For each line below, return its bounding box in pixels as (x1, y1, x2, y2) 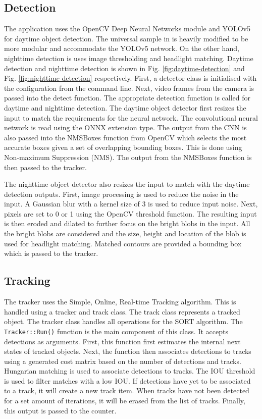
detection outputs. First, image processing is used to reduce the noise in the (4, 188, 239, 199)
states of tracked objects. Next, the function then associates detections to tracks (4, 346, 251, 356)
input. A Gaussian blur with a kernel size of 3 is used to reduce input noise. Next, (4, 198, 258, 209)
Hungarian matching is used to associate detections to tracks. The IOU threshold (4, 365, 255, 376)
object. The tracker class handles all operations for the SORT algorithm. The (4, 316, 243, 327)
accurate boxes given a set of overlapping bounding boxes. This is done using (4, 142, 242, 152)
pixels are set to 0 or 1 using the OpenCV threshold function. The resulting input (4, 208, 257, 219)
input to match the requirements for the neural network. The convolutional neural (4, 112, 258, 123)
